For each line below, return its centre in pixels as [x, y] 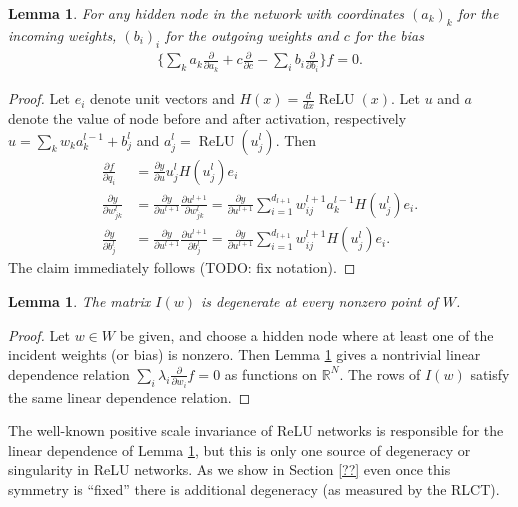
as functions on [271, 373]
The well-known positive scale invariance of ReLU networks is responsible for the [256, 430]
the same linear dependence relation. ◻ [129, 396]
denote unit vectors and [162, 98]
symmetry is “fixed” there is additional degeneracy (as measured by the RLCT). [254, 489]
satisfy [490, 373]
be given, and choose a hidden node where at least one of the [306, 334]
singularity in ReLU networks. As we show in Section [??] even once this [229, 469]
